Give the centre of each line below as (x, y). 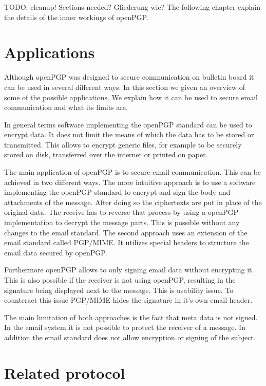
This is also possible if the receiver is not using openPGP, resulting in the (120, 280)
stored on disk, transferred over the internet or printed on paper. (106, 154)
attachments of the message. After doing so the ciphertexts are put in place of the (133, 202)
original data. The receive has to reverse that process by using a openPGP (121, 212)
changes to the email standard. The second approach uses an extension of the (126, 232)
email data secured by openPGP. (56, 252)
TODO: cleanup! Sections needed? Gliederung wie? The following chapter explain (132, 7)
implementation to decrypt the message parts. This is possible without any (122, 222)
